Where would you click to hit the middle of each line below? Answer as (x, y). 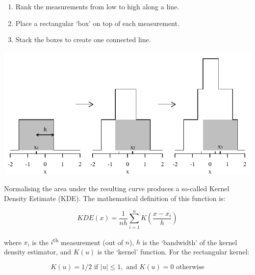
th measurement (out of (88, 241)
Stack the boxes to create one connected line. (83, 39)
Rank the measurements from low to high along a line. (97, 6)
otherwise (190, 267)
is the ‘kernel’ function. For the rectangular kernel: (173, 251)
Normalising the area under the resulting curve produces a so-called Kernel (117, 188)
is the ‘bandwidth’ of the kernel (190, 242)
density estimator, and (38, 251)
